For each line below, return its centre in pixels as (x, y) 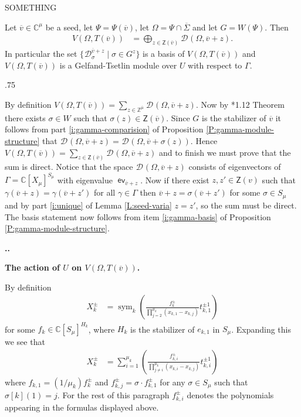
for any (173, 382)
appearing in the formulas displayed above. (82, 407)
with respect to (215, 65)
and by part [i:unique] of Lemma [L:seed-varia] (88, 205)
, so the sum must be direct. (246, 205)
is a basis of (164, 54)
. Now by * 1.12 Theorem (240, 104)
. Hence (204, 140)
